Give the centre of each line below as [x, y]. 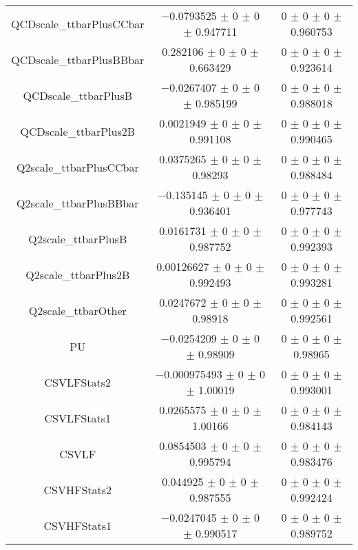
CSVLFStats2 [78, 382]
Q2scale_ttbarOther [77, 310]
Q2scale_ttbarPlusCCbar [77, 167]
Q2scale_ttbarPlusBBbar [78, 203]
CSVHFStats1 [78, 525]
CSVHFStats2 [78, 489]
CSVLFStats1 [78, 418]
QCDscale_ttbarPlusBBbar [78, 59]
